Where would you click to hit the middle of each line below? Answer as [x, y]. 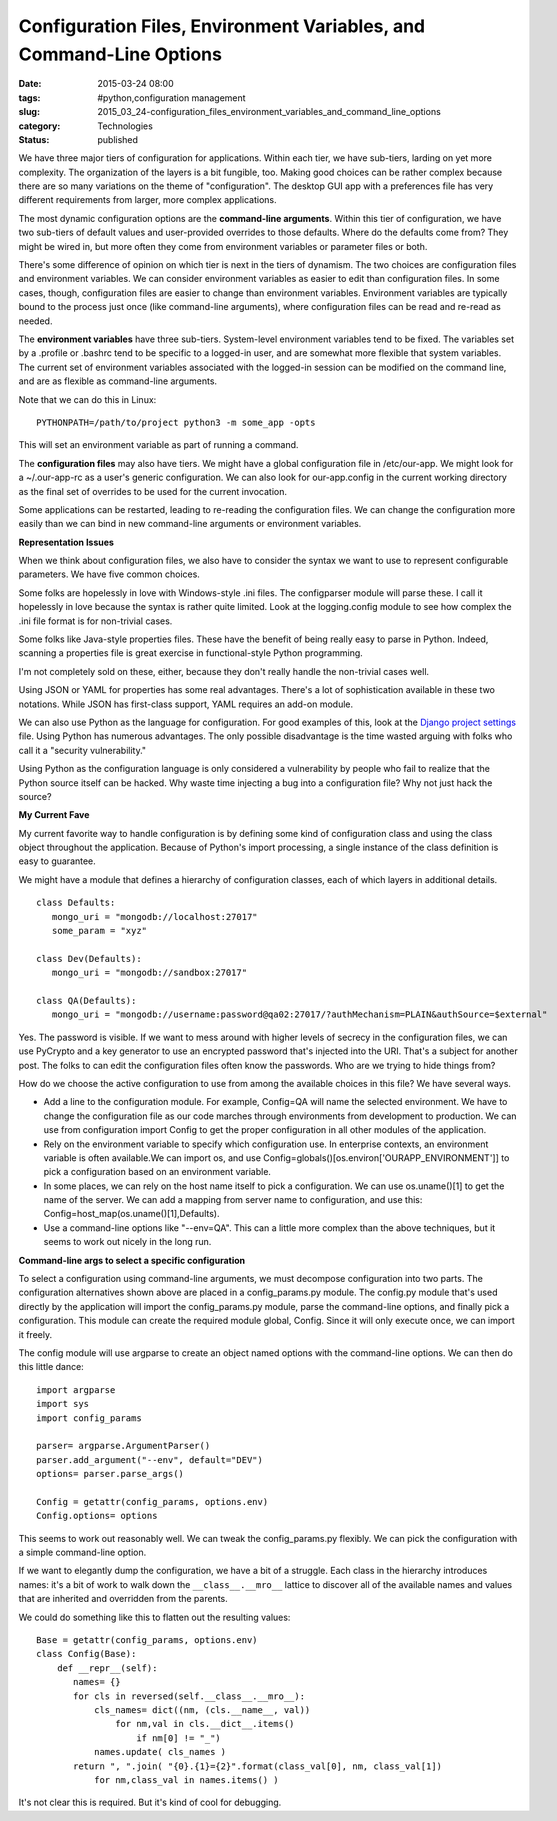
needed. [35, 321]
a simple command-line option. [82, 1552]
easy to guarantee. [57, 861]
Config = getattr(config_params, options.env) [152, 1501]
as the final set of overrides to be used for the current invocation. [152, 491]
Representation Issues [66, 542]
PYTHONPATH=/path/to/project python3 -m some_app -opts [176, 422]
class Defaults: [76, 903]
